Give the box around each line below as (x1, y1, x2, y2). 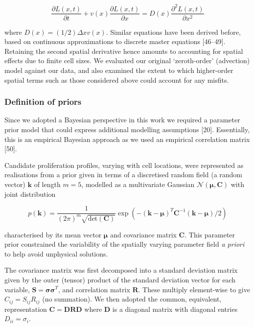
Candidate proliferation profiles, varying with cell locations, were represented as (4, 160, 244, 170)
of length (34, 179, 61, 189)
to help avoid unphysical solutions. (4, 248, 108, 258)
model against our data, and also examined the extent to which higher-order (4, 65, 233, 75)
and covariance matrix (110, 229, 177, 239)
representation (4, 304, 47, 314)
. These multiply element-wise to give (138, 284, 250, 294)
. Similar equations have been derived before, (106, 26, 241, 37)
